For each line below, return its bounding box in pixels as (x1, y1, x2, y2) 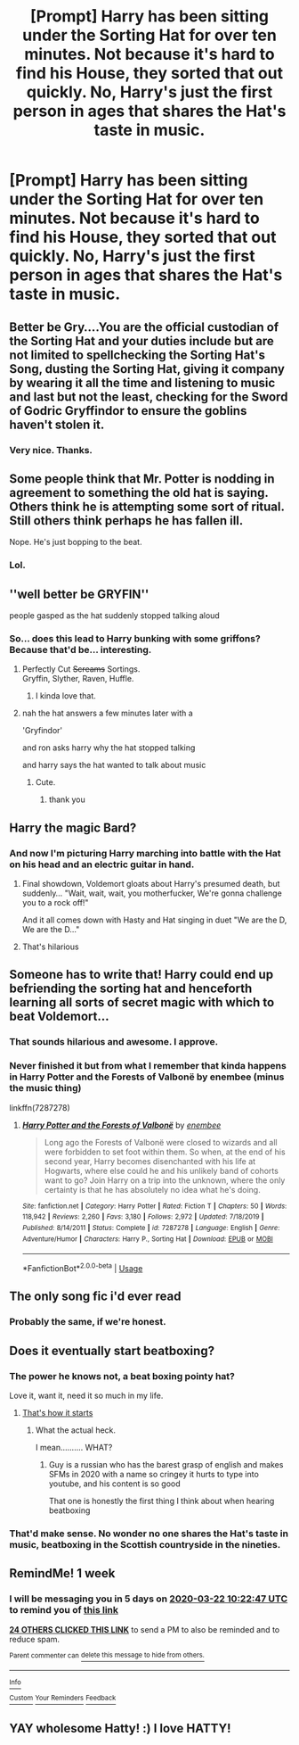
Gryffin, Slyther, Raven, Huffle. (21, 674, 134, 684)
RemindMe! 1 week (9, 1566, 116, 1581)
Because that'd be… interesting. (9, 643, 152, 656)
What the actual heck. (35, 1425, 117, 1435)
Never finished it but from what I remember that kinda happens (9, 1060, 287, 1072)
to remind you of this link (9, 1604, 118, 1617)
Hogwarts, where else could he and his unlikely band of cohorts (44, 1165, 279, 1176)
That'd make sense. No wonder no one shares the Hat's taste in (9, 1527, 289, 1540)
